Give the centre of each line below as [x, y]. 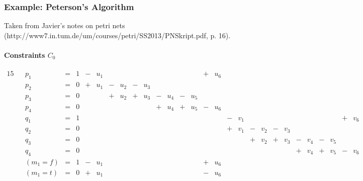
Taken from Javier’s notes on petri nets [65, 25]
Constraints [25, 55]
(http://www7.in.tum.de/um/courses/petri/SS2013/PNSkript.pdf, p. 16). [117, 35]
